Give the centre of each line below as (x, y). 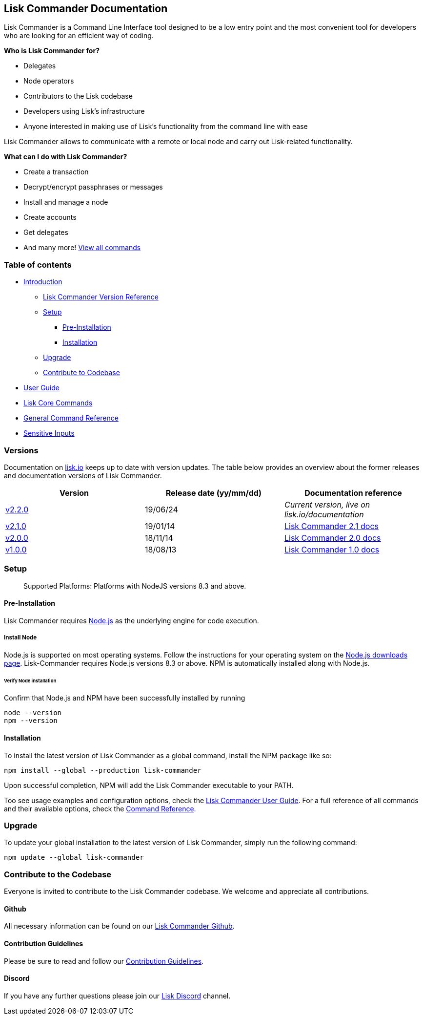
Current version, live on (327, 504)
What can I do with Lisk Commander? (66, 157)
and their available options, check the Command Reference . (100, 808)
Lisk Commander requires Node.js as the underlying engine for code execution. (131, 620)
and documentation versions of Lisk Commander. (83, 475)
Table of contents (38, 265)
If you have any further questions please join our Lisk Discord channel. (117, 996)
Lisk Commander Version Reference (101, 297)
